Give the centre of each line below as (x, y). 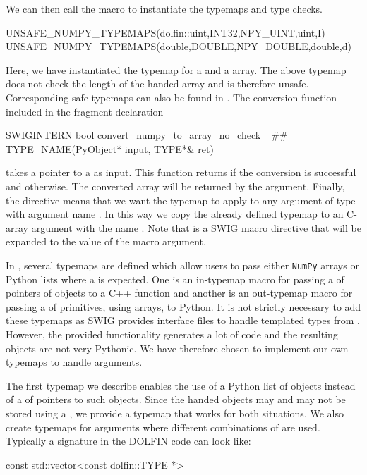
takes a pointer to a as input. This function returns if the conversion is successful (181, 172)
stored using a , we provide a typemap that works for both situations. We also (175, 413)
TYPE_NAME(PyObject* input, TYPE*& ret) (110, 148)
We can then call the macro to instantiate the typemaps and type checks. (164, 8)
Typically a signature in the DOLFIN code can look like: (128, 441)
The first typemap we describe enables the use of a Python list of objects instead (181, 385)
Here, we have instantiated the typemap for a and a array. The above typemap (176, 69)
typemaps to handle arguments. (74, 362)
